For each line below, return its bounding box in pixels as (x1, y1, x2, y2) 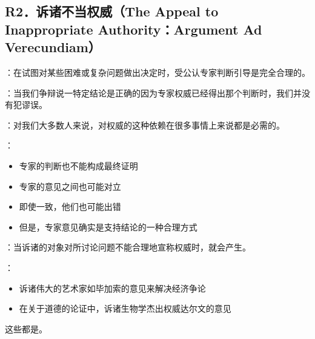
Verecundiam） (5, 38, 101, 56)
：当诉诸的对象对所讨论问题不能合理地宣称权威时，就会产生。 (5, 241, 251, 253)
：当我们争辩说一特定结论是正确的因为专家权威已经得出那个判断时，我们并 (5, 86, 302, 99)
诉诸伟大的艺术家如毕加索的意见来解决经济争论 (19, 281, 206, 294)
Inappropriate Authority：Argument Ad (5, 19, 262, 38)
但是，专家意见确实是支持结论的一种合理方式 (19, 220, 197, 233)
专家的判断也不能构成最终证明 (19, 159, 138, 172)
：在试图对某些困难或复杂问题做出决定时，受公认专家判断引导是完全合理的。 (5, 65, 310, 78)
